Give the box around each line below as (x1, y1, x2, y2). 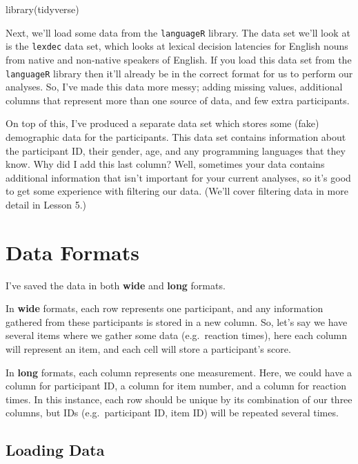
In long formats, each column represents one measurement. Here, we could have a (6, 365, 352, 379)
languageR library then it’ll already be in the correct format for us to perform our (6, 66, 353, 80)
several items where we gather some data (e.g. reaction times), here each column (6, 328, 348, 342)
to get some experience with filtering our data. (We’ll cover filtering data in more (6, 184, 348, 198)
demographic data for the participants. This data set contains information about (6, 129, 346, 144)
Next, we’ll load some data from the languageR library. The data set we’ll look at (6, 25, 350, 39)
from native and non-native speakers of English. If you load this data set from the (6, 52, 352, 66)
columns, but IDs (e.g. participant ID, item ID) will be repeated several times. (6, 405, 339, 420)
